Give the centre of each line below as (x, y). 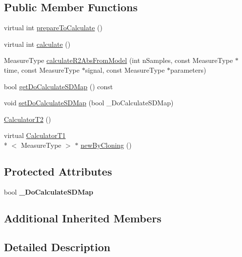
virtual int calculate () (37, 44)
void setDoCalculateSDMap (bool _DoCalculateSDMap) (89, 103)
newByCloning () (106, 145)
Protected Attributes (58, 171)
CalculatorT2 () (28, 119)
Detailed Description (57, 247)
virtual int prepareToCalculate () (53, 28)
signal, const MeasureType (125, 69)
